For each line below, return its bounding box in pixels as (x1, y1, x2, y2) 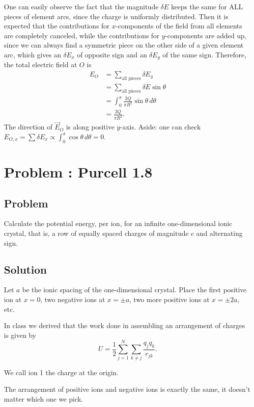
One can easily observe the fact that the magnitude (4, 1, 159, 11)
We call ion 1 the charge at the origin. (4, 367, 119, 378)
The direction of (4, 122, 53, 132)
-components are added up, (165, 30, 247, 40)
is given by (4, 330, 36, 340)
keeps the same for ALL (171, 1, 243, 11)
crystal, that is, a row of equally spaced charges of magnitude (4, 228, 189, 238)
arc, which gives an (4, 49, 61, 59)
